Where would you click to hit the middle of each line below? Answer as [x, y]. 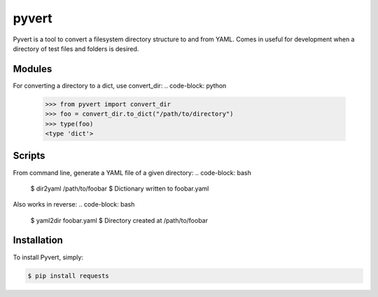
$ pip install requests [69, 276]
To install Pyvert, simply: [48, 257]
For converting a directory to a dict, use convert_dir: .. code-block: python [120, 85]
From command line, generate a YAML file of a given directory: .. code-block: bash [132, 172]
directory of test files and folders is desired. [76, 48]
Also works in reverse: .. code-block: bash [74, 205]
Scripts [29, 156]
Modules [33, 69]
